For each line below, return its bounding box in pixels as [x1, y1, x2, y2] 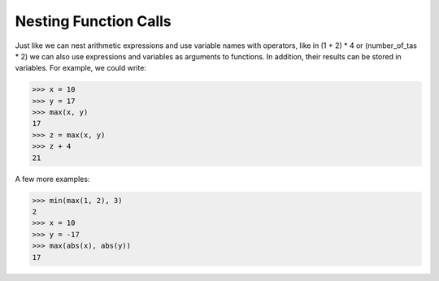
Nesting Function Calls [15, 12, 172, 30]
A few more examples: [15, 174, 90, 184]
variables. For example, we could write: [15, 63, 146, 73]
